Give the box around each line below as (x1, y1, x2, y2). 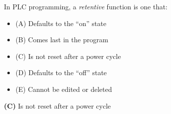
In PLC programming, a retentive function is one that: (4, 1, 168, 11)
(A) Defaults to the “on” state (15, 18, 106, 28)
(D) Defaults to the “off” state (15, 67, 107, 78)
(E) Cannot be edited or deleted (15, 84, 112, 94)
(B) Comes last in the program (15, 34, 108, 45)
